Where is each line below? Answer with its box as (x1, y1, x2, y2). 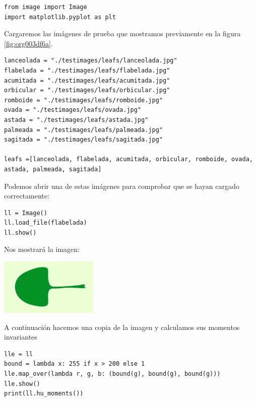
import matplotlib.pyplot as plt (4, 13, 116, 21)
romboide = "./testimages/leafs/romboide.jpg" (4, 96, 163, 104)
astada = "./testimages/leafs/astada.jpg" (4, 116, 149, 123)
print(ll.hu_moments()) (4, 390, 84, 397)
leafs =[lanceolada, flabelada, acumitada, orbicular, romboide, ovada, (4, 156, 253, 163)
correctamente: (4, 190, 49, 201)
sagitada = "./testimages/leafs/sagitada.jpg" (4, 136, 163, 144)
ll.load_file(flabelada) (4, 219, 87, 227)
